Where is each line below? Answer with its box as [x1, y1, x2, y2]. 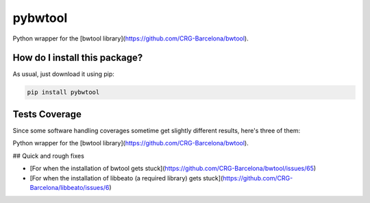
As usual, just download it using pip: [12, 70, 114, 78]
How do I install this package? [12, 52, 143, 64]
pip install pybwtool [27, 88, 100, 96]
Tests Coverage [12, 108, 82, 120]
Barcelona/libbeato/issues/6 [29, 183, 110, 191]
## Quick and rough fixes [12, 152, 85, 160]
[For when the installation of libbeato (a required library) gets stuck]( [29, 174, 223, 182]
